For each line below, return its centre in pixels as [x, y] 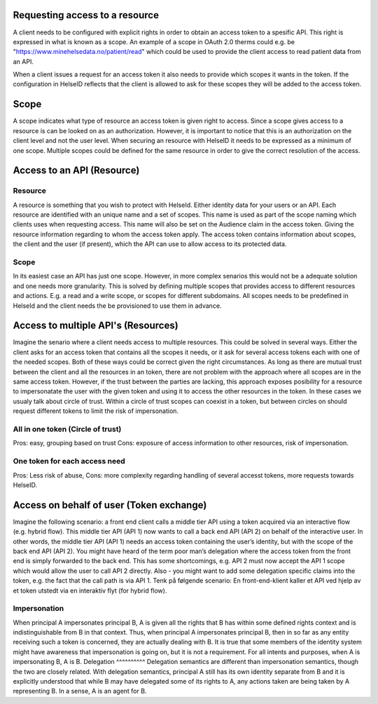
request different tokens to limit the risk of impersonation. [96, 411]
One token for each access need [69, 461]
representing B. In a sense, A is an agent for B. [80, 691]
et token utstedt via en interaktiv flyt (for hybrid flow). [90, 590]
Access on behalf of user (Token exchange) [110, 505]
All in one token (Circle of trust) [67, 429]
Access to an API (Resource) [76, 171]
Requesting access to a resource [86, 15]
